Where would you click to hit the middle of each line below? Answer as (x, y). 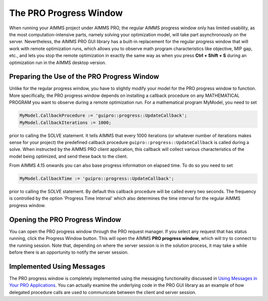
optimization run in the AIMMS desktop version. (58, 63)
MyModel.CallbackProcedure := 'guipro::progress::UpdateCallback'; (103, 116)
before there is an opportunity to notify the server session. (69, 252)
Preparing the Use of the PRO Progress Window (84, 77)
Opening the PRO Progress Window (65, 219)
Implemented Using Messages (57, 266)
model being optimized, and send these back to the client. (68, 156)
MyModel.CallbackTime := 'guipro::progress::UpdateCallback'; (97, 179)
